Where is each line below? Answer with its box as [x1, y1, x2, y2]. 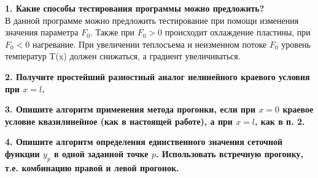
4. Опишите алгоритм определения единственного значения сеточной [5, 135, 283, 148]
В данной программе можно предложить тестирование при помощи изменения [5, 13, 299, 26]
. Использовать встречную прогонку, [155, 147, 303, 160]
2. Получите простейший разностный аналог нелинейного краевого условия [5, 70, 310, 83]
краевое [282, 103, 314, 116]
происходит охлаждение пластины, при [165, 26, 311, 39]
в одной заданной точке [54, 147, 149, 160]
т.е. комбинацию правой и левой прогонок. [5, 161, 179, 174]
